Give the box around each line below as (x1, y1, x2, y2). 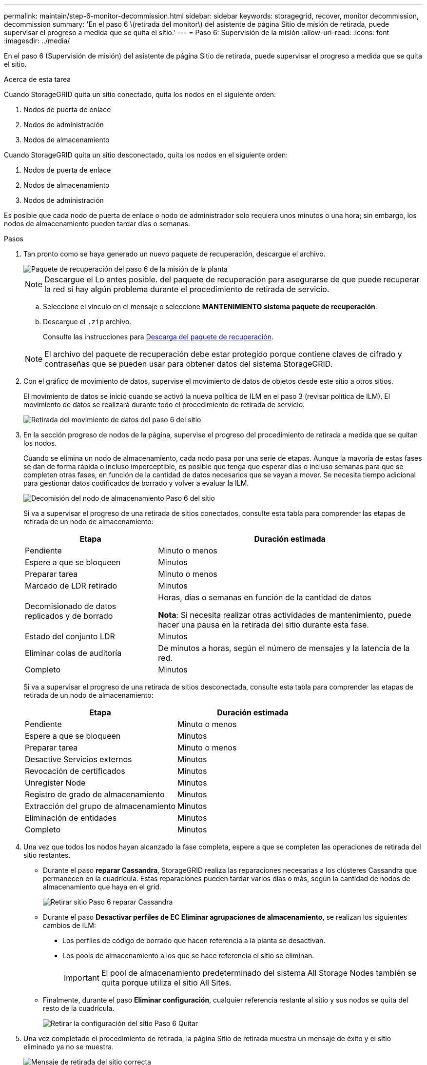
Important (64, 973, 99, 983)
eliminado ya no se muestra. (23, 1043, 114, 1051)
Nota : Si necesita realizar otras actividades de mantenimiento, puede (158, 610, 411, 620)
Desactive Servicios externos (25, 754, 132, 764)
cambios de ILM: (43, 921, 96, 929)
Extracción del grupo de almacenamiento (25, 801, 176, 811)
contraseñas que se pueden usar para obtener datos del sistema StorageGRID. (44, 359, 333, 369)
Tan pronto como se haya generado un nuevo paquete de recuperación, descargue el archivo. (23, 250, 326, 258)
